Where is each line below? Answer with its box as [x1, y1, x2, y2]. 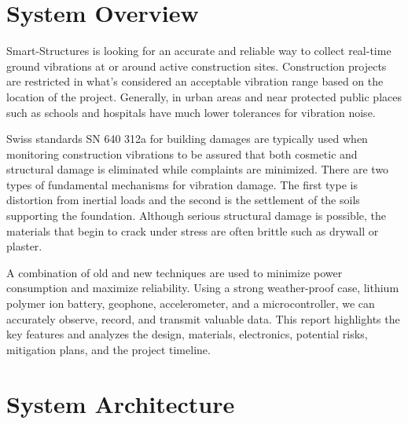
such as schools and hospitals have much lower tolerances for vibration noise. [6, 104, 376, 120]
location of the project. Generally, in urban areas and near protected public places [6, 88, 402, 104]
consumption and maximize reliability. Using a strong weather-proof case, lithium [6, 280, 399, 296]
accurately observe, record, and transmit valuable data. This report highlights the [6, 310, 400, 327]
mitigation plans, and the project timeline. [6, 341, 211, 357]
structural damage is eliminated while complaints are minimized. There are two [6, 161, 389, 177]
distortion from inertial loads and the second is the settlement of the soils [6, 192, 360, 208]
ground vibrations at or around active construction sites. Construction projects [6, 57, 387, 74]
